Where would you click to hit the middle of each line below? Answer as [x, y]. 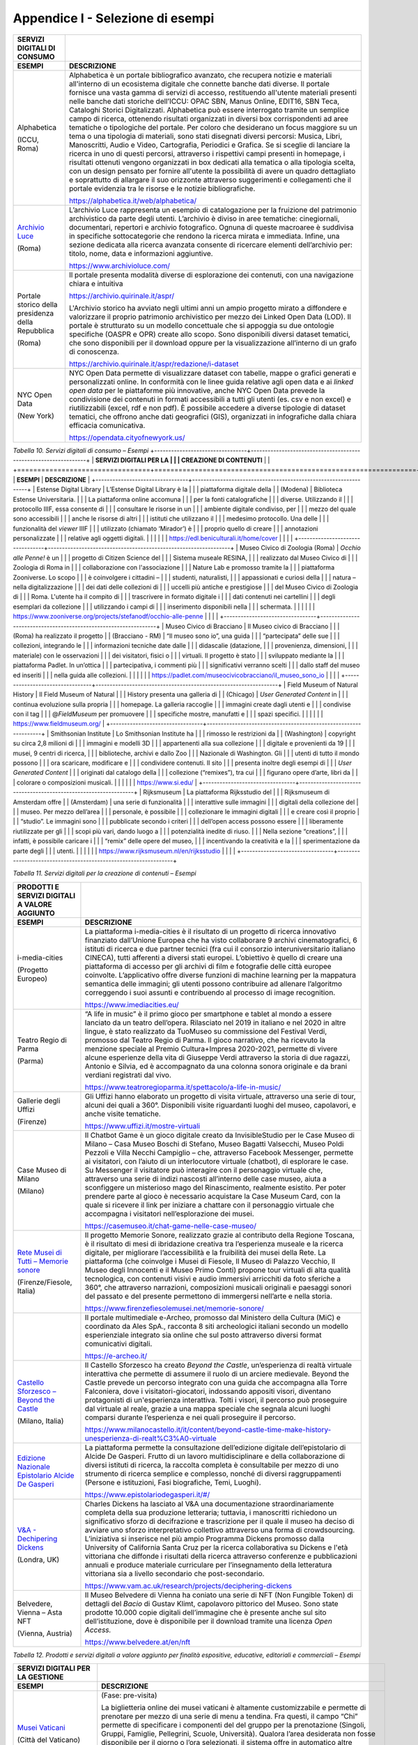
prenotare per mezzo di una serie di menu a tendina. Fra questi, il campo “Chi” [230, 1716]
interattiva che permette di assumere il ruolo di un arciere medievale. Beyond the [217, 1374]
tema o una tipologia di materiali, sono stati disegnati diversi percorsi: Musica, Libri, [206, 136]
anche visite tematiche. [123, 1113]
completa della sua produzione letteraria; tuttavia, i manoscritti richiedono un [211, 1513]
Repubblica [36, 330]
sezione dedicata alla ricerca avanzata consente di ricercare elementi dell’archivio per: [211, 244]
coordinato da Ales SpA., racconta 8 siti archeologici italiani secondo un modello [216, 1326]
